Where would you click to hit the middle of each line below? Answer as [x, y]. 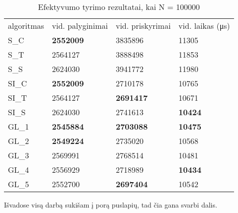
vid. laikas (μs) [204, 26]
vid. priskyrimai [143, 26]
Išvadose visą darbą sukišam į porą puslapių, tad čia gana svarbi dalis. [111, 205]
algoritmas [26, 26]
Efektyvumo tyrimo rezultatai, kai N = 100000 [119, 7]
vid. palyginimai [80, 26]
